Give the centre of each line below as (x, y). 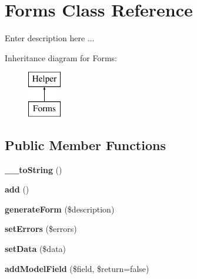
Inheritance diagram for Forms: (61, 57)
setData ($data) (36, 249)
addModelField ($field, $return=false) (77, 268)
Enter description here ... (50, 38)
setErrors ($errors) (41, 229)
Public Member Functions (85, 145)
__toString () (34, 169)
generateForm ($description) (60, 209)
